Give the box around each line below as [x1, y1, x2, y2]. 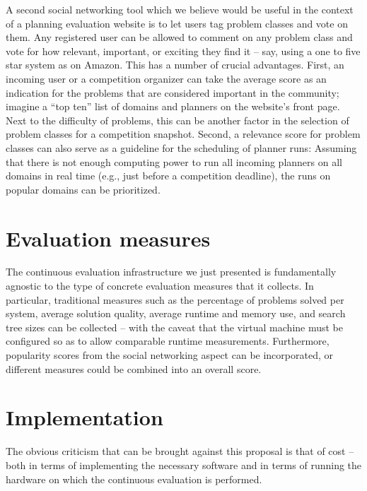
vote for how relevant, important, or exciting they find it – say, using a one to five [6, 43, 361, 58]
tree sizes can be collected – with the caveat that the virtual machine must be [6, 319, 344, 334]
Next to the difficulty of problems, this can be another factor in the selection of [6, 112, 349, 127]
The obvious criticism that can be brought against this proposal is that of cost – [6, 444, 354, 459]
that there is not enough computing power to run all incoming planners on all [6, 154, 342, 169]
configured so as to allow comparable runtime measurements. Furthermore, [6, 333, 330, 348]
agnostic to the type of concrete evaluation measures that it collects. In [6, 278, 314, 293]
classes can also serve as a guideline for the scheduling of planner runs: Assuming [6, 140, 357, 155]
